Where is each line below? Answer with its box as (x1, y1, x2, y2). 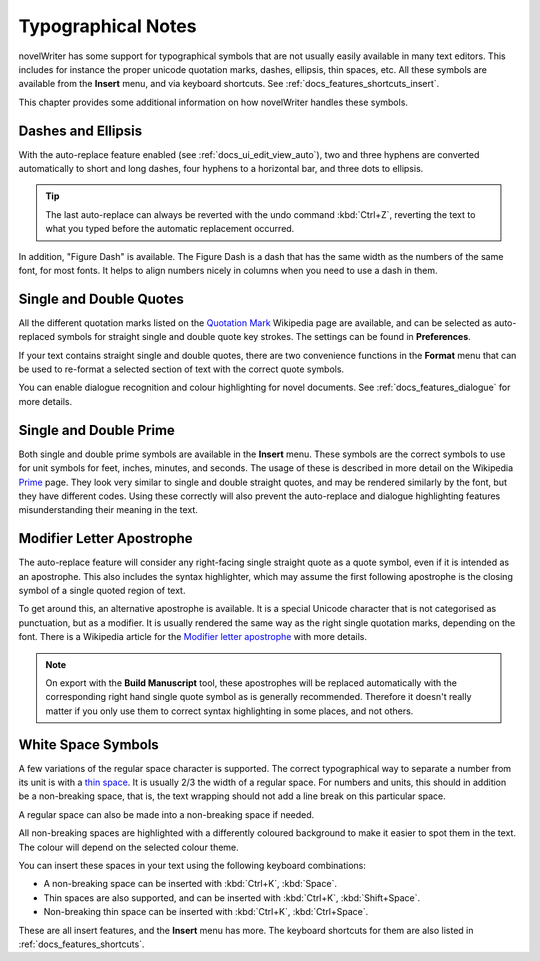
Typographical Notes (18, 15, 197, 37)
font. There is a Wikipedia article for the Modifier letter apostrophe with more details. (18, 631, 367, 643)
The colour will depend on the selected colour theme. (18, 841, 239, 853)
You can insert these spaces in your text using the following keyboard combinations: (18, 859, 367, 871)
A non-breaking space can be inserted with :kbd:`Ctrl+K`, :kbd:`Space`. (43, 878, 337, 890)
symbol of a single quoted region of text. (18, 584, 186, 596)
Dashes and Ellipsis (18, 122, 143, 139)
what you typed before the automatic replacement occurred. (45, 223, 295, 235)
